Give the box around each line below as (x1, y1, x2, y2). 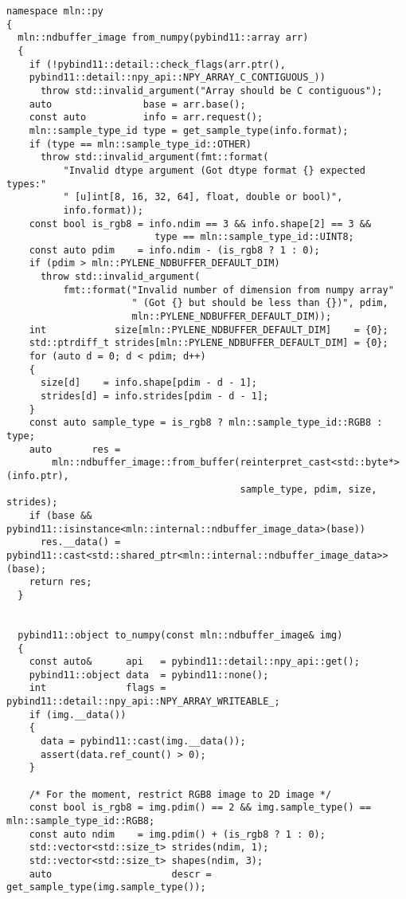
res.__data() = (40, 536, 121, 548)
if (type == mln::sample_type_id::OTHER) (29, 138, 252, 150)
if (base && (29, 509, 92, 521)
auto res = (29, 443, 121, 455)
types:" (6, 178, 47, 190)
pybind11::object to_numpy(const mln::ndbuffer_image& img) (18, 629, 343, 641)
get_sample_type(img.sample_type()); (6, 881, 206, 893)
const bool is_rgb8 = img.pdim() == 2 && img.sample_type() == (29, 802, 372, 814)
